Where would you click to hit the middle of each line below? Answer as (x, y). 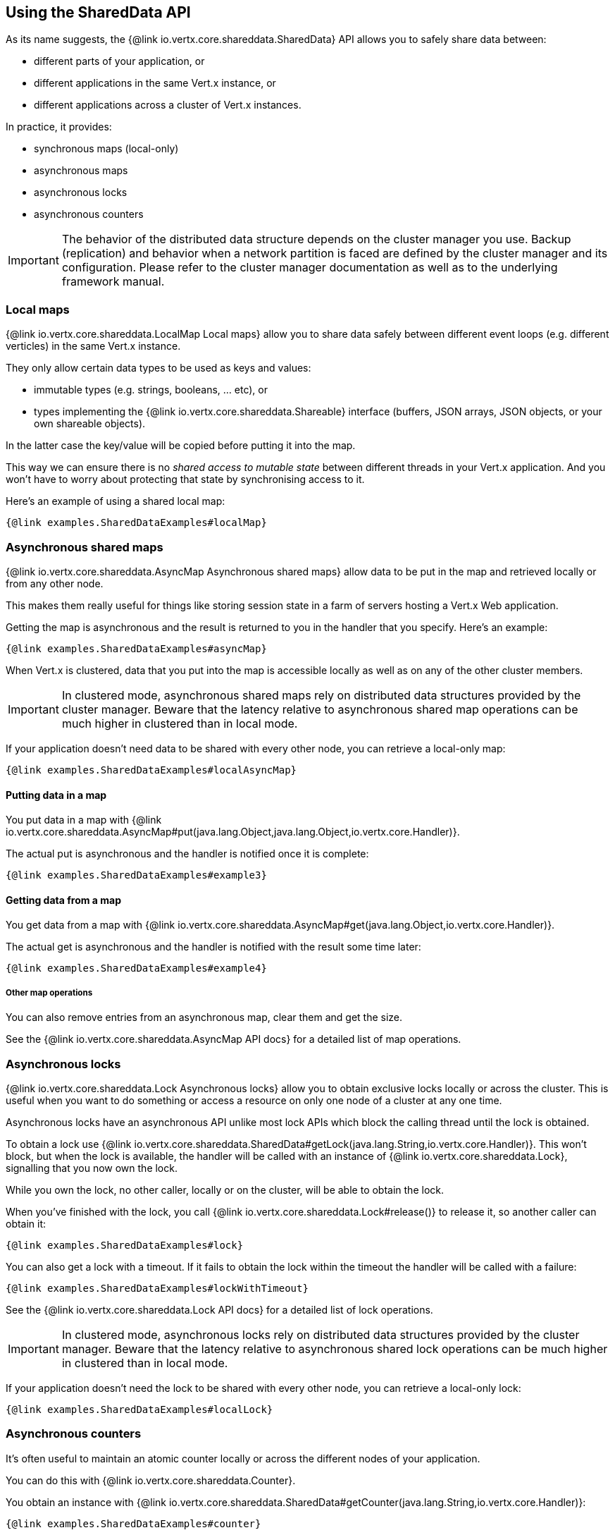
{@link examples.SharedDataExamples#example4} (136, 968)
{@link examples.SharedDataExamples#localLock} (139, 1409)
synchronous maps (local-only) (106, 149)
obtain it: (26, 1223)
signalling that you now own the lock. (92, 1168)
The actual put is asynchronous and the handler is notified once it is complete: (187, 854)
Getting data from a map (63, 900)
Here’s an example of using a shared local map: (116, 501)
